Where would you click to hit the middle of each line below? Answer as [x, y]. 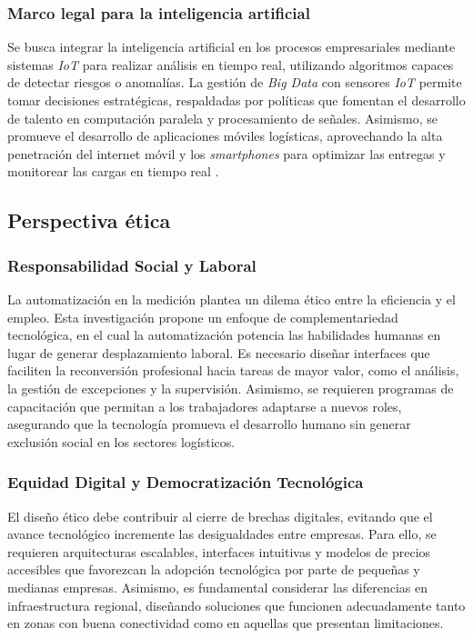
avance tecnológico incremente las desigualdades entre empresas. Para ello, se [222, 534]
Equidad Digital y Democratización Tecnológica [186, 482]
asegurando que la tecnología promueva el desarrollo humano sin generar [209, 424]
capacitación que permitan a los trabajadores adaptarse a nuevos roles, [205, 406]
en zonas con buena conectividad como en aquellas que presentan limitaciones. [226, 623]
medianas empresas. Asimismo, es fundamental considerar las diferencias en [218, 587]
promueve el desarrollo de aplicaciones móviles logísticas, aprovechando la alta [225, 136]
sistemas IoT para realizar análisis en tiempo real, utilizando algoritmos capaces [231, 64]
